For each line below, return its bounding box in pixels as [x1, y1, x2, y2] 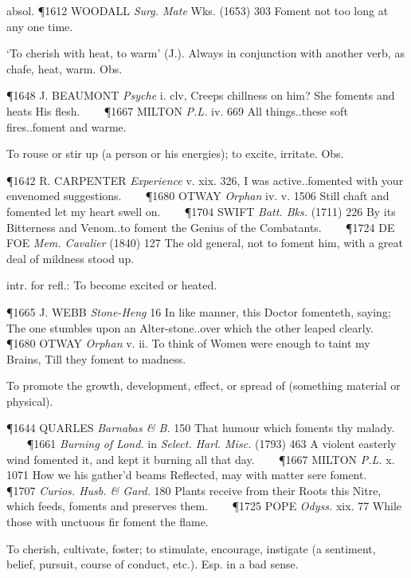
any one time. [6, 18, 73, 34]
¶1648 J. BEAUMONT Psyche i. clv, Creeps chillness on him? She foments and [6, 87, 395, 104]
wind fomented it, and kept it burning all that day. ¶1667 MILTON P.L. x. [6, 450, 395, 467]
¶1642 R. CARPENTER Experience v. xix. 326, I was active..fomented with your [6, 171, 404, 188]
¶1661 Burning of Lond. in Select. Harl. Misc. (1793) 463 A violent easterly [26, 435, 397, 452]
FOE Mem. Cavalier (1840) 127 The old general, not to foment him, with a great [6, 234, 404, 251]
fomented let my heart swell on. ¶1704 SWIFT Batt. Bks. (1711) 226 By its [6, 202, 396, 219]
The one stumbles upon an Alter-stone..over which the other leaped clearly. [6, 319, 374, 336]
